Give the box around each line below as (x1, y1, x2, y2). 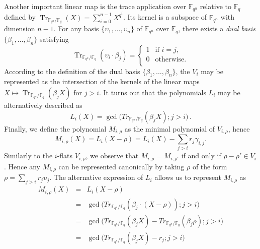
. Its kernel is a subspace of (123, 12, 207, 22)
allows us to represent (154, 172, 221, 182)
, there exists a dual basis (178, 23, 256, 34)
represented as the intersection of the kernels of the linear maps (4, 76, 200, 87)
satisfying (40, 33, 69, 44)
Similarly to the (4, 150, 53, 161)
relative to (200, 1, 232, 11)
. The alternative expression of (49, 172, 143, 182)
